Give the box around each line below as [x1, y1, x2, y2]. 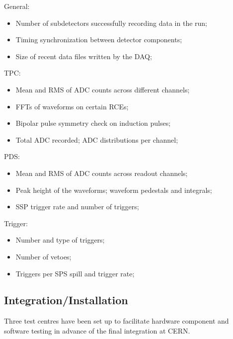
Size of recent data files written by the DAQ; [15, 51, 152, 61]
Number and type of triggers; [15, 235, 105, 245]
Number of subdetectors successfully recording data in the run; [15, 17, 208, 28]
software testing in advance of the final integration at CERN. [4, 325, 190, 336]
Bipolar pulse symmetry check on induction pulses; [15, 118, 171, 128]
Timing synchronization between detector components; [15, 34, 182, 45]
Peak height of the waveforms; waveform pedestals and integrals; [15, 184, 212, 195]
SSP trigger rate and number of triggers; [15, 201, 139, 212]
